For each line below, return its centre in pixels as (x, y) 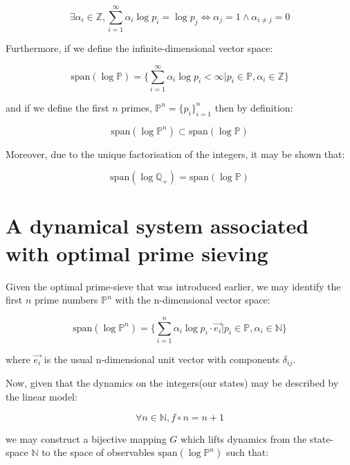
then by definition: (254, 107)
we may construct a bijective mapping (86, 438)
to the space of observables (98, 452)
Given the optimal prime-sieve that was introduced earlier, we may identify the (173, 286)
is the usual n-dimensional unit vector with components (162, 359)
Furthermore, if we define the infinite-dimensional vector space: (139, 48)
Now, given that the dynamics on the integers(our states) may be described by (172, 383)
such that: (247, 452)
